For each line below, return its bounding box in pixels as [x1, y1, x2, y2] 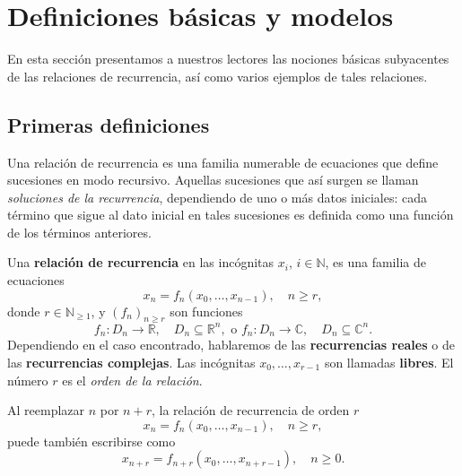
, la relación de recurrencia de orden [151, 401, 350, 420]
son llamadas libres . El [324, 353, 454, 372]
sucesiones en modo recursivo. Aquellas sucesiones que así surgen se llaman [7, 170, 419, 189]
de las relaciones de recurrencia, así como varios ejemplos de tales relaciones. [7, 66, 428, 85]
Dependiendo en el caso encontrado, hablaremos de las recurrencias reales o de [7, 335, 455, 354]
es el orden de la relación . [62, 370, 203, 389]
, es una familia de [325, 253, 426, 272]
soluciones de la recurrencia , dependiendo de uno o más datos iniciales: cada [7, 187, 427, 206]
